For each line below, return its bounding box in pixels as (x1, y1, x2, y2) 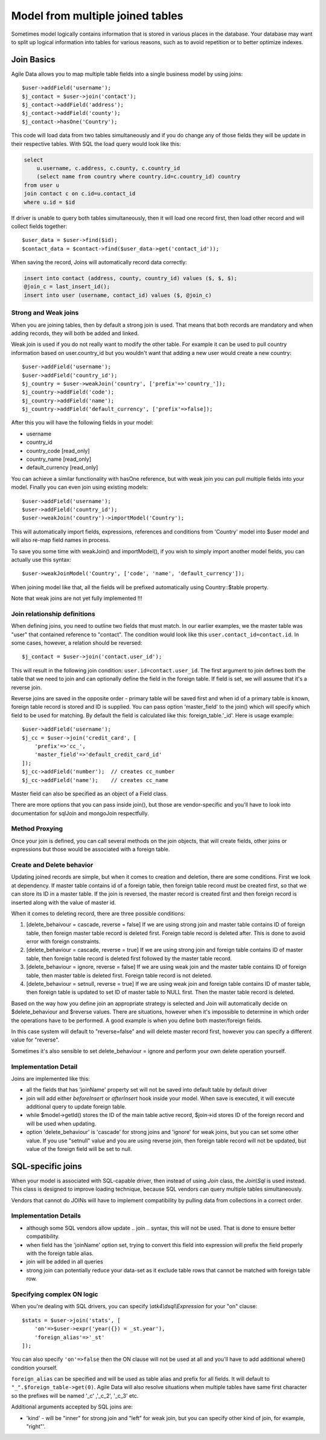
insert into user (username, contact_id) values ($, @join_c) (24, 292, 212, 299)
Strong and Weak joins (11, 308, 79, 317)
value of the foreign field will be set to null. (26, 1145, 132, 1153)
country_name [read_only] (26, 455, 92, 463)
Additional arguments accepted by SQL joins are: (11, 1403, 133, 1410)
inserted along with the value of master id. (11, 899, 117, 906)
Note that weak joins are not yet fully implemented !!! (11, 595, 142, 602)
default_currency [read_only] (26, 464, 98, 471)
